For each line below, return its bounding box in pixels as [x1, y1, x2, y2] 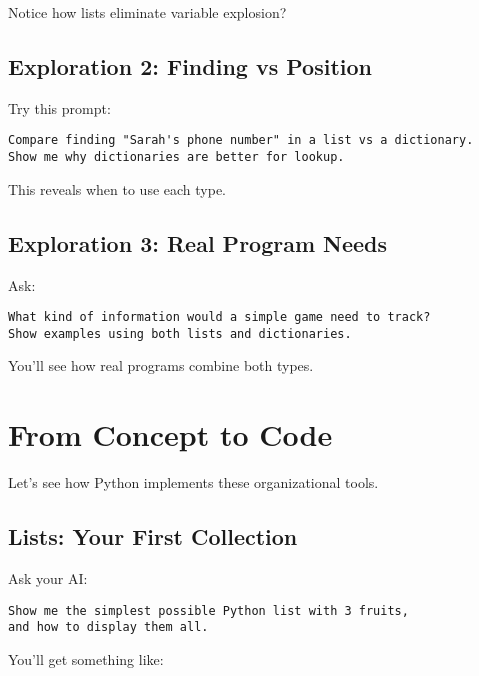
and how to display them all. [8, 620, 209, 635]
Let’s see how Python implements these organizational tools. [8, 472, 379, 493]
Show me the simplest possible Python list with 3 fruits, [8, 603, 409, 618]
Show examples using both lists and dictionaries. [8, 326, 352, 341]
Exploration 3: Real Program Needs [8, 227, 388, 258]
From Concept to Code [8, 414, 333, 455]
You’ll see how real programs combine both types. [8, 355, 314, 376]
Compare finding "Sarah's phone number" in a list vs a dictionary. [8, 133, 474, 148]
